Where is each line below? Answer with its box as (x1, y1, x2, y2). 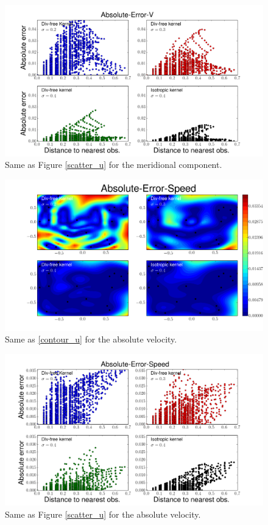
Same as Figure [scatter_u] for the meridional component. (5, 158, 222, 171)
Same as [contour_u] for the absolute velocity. (5, 333, 177, 346)
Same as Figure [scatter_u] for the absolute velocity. (5, 507, 201, 520)
